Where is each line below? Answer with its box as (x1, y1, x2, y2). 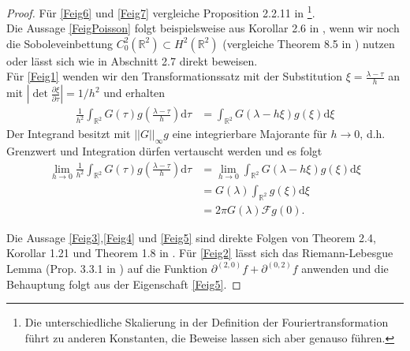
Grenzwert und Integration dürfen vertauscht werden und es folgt (6, 142, 322, 159)
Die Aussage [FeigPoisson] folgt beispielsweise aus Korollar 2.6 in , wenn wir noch (6, 20, 400, 36)
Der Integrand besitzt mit (6, 125, 131, 142)
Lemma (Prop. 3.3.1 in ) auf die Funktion (6, 260, 208, 277)
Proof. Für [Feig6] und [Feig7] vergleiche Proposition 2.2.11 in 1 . (6, 2, 315, 21)
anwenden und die (301, 260, 389, 277)
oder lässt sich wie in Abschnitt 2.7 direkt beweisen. (6, 52, 258, 69)
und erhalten (103, 84, 166, 101)
